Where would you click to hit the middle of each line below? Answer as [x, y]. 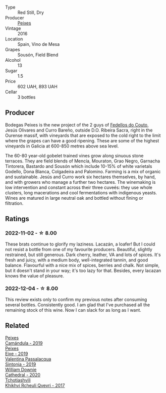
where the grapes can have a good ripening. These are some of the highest [82, 140]
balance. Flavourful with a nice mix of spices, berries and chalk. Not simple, [82, 265]
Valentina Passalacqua [28, 359]
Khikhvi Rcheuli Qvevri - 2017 [35, 385]
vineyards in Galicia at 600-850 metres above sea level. [62, 146]
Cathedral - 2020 [23, 375]
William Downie [21, 369]
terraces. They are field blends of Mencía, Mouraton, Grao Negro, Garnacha [83, 161]
